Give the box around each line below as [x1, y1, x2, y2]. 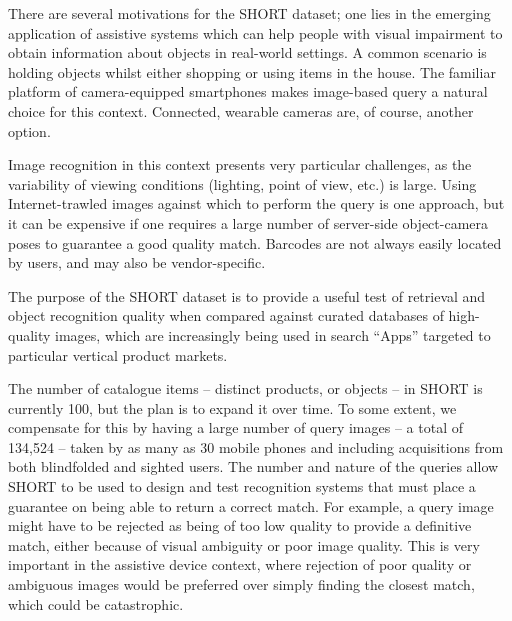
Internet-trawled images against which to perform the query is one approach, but [8, 193, 505, 214]
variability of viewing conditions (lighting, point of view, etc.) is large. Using [8, 173, 477, 194]
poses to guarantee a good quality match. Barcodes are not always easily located [8, 232, 502, 253]
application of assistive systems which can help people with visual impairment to [8, 22, 503, 43]
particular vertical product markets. [8, 344, 228, 365]
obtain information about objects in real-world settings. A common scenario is [8, 42, 487, 63]
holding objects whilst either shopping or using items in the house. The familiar [8, 61, 496, 82]
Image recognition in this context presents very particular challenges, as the [8, 154, 472, 175]
